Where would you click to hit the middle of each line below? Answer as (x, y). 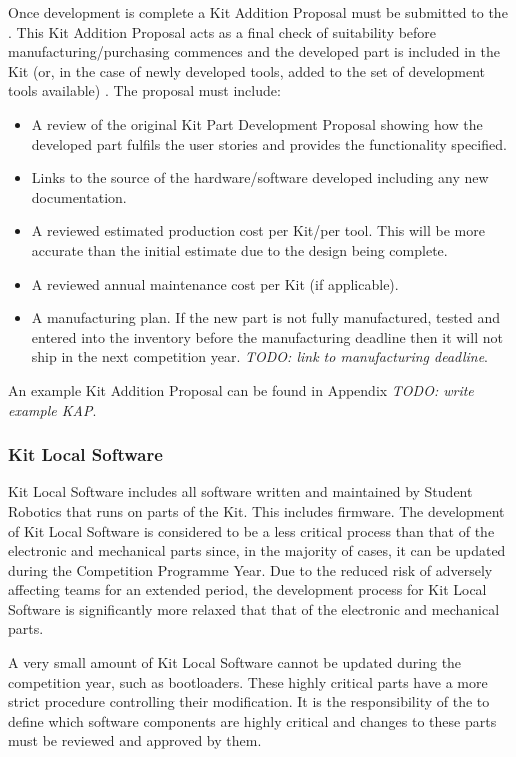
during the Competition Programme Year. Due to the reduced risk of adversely (250, 569)
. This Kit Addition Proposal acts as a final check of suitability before (222, 31)
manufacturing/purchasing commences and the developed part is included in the (254, 51)
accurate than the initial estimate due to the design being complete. (239, 249)
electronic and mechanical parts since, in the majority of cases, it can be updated (257, 550)
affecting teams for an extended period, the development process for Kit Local (247, 589)
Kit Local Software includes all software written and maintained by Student (240, 491)
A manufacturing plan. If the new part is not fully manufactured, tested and (265, 317)
